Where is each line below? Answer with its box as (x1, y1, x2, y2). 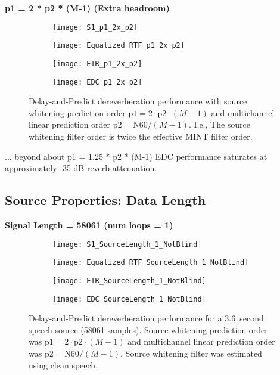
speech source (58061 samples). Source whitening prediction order (29, 323, 268, 336)
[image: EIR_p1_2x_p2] (52, 59, 142, 68)
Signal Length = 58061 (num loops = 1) (5, 218, 173, 231)
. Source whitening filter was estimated (120, 346, 262, 359)
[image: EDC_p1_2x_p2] (52, 78, 142, 86)
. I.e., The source (188, 118, 251, 131)
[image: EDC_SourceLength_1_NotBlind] (52, 295, 206, 303)
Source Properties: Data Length (5, 191, 206, 209)
